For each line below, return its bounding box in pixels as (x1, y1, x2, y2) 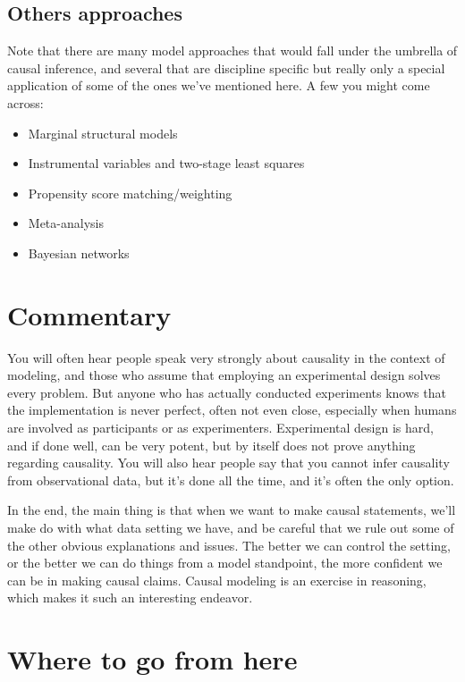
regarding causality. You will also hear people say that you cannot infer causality (7, 453, 450, 472)
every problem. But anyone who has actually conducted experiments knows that (7, 383, 446, 401)
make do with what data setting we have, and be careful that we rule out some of (7, 518, 454, 537)
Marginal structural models (28, 123, 178, 142)
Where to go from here (7, 641, 298, 678)
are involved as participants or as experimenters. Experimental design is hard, (7, 418, 434, 437)
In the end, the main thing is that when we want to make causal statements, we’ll (7, 501, 456, 519)
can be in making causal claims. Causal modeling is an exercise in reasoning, (7, 570, 427, 589)
